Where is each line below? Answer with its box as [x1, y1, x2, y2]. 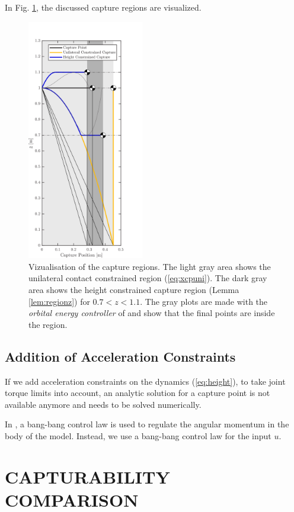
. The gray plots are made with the [140, 295, 268, 307]
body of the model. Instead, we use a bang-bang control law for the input [5, 429, 271, 442]
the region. [28, 318, 68, 330]
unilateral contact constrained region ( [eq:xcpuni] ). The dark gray [28, 272, 267, 284]
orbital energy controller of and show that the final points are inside [28, 307, 275, 319]
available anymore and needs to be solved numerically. [5, 398, 202, 410]
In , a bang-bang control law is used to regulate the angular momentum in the [5, 418, 289, 430]
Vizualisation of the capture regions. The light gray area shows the [28, 260, 271, 272]
